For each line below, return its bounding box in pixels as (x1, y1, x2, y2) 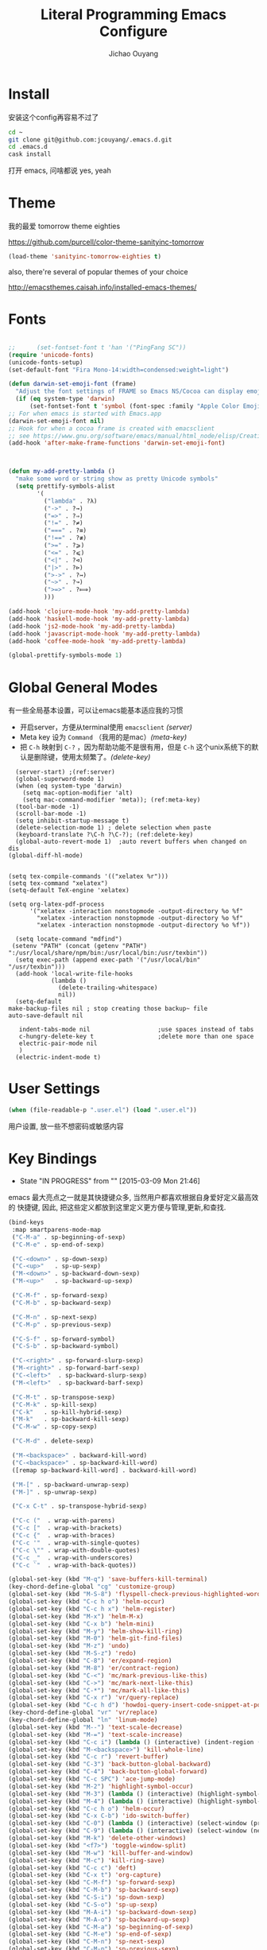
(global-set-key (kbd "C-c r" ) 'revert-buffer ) (8, 1753, 169, 1761)
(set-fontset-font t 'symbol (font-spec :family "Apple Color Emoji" (29, 402, 265, 410)
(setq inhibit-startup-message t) (15, 817, 130, 825)
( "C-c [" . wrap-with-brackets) (11, 1525, 123, 1532)
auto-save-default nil (8, 1012, 83, 1020)
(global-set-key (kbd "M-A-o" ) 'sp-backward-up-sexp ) (8, 1915, 191, 1924)
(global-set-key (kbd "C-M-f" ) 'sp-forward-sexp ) (8, 1878, 176, 1886)
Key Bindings (8, 1150, 98, 1168)
